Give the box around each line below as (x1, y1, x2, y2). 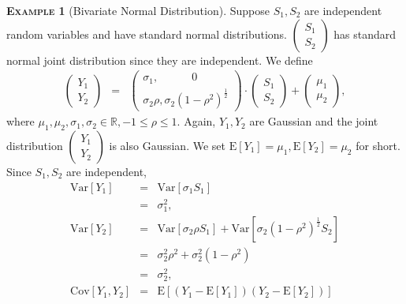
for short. (356, 137, 400, 153)
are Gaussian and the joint (249, 113, 378, 129)
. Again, (177, 113, 216, 129)
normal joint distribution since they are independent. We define (6, 51, 313, 68)
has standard (333, 25, 397, 42)
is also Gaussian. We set (109, 137, 225, 153)
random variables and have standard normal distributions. (6, 25, 288, 42)
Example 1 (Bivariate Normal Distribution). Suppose (6, 2, 270, 18)
